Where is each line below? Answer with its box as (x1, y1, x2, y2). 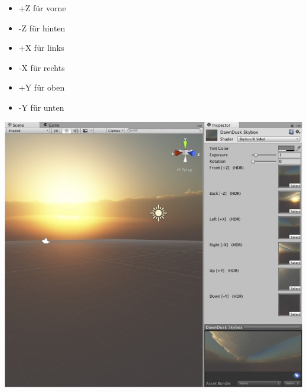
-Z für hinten (18, 21, 66, 34)
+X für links (18, 41, 64, 54)
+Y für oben (18, 81, 65, 94)
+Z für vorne (18, 2, 66, 14)
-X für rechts (18, 61, 65, 73)
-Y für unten (18, 101, 64, 113)
